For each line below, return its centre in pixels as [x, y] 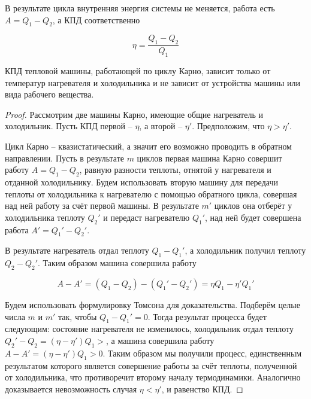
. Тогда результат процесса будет [207, 316]
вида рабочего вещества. [49, 94]
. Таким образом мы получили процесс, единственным [202, 353]
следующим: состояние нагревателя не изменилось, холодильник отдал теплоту [150, 329]
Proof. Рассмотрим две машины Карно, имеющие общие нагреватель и [134, 114]
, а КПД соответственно [96, 19]
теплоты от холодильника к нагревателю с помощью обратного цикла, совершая [151, 194]
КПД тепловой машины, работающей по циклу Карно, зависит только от [138, 71]
